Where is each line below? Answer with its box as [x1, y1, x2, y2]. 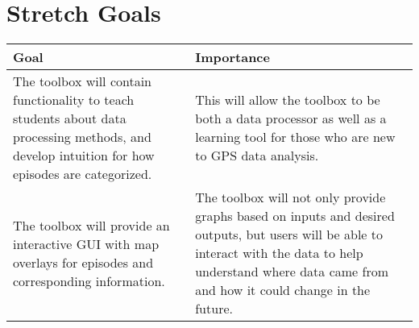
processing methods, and [13, 127, 151, 147]
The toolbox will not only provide [195, 188, 386, 207]
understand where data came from [195, 262, 388, 281]
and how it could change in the [195, 280, 371, 300]
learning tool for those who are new [195, 127, 396, 147]
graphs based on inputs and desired [195, 206, 395, 226]
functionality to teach [13, 90, 135, 110]
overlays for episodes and [13, 252, 154, 272]
